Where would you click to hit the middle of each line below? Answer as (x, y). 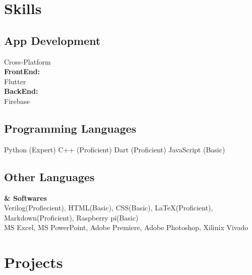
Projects (34, 262)
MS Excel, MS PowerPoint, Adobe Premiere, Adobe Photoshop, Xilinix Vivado (126, 227)
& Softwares (25, 198)
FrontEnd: (22, 71)
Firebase (17, 101)
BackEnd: (21, 91)
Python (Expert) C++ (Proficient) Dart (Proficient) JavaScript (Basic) (115, 149)
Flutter (15, 81)
